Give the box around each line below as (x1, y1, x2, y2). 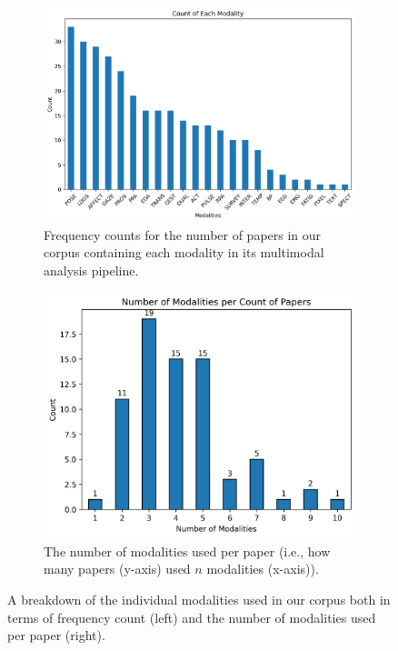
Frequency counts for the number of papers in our (44, 225, 322, 244)
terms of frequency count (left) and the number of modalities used (7, 607, 376, 626)
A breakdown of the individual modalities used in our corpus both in (7, 590, 391, 609)
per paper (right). (7, 626, 105, 645)
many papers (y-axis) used (44, 559, 191, 578)
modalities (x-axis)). (206, 559, 319, 578)
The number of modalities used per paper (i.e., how (44, 541, 331, 560)
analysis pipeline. (44, 260, 139, 279)
